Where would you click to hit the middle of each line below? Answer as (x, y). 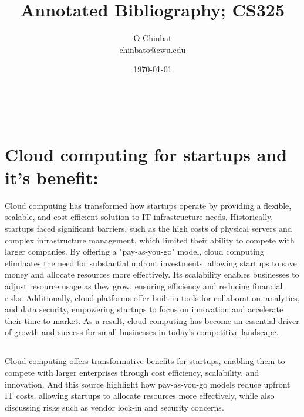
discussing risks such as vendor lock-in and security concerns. (114, 407)
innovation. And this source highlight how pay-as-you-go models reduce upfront (148, 384)
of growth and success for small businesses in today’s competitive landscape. (142, 332)
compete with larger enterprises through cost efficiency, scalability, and (132, 372)
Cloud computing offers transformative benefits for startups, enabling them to (145, 361)
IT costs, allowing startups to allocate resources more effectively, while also (140, 396)
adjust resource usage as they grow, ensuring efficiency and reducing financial (144, 286)
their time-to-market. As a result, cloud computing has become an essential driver (152, 320)
